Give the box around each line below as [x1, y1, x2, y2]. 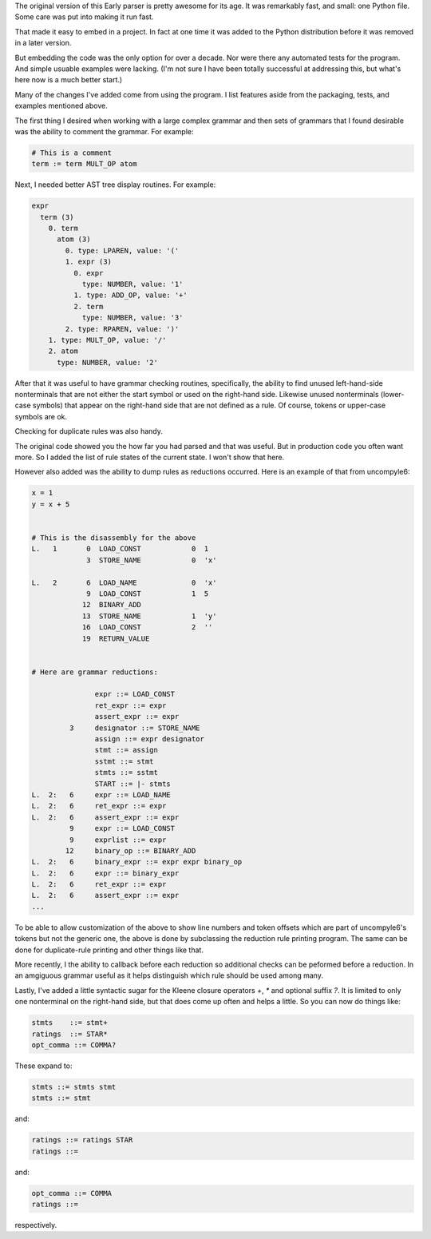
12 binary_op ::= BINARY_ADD [65, 846, 196, 855]
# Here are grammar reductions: [31, 667, 159, 677]
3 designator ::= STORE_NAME [69, 723, 200, 733]
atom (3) [57, 235, 91, 244]
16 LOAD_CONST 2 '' [81, 623, 213, 632]
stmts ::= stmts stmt [31, 1082, 117, 1091]
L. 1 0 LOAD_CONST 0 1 [31, 544, 209, 554]
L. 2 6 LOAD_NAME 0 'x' [31, 578, 217, 587]
